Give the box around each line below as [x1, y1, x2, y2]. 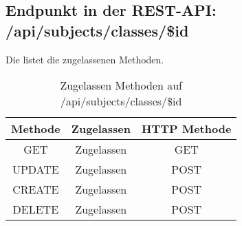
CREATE [12, 181, 59, 198]
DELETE [12, 201, 59, 218]
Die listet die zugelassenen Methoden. [5, 52, 164, 66]
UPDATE [12, 161, 59, 178]
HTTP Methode [142, 121, 232, 137]
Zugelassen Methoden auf [60, 77, 182, 94]
